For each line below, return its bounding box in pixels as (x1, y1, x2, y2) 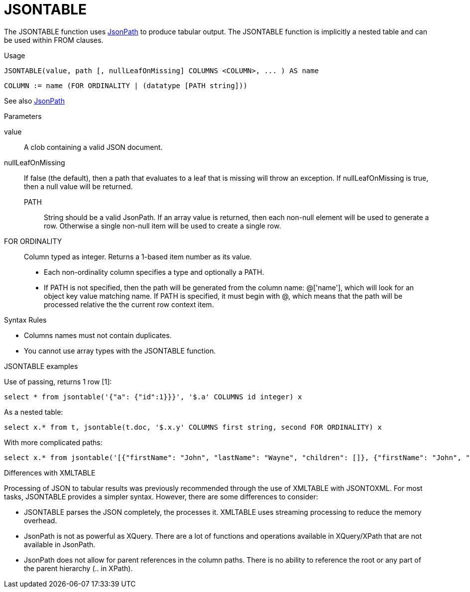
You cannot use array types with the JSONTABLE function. (24, 346, 216, 355)
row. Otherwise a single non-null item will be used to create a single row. (44, 221, 281, 230)
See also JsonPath (4, 96, 65, 105)
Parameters (4, 112, 42, 120)
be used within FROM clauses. (4, 35, 104, 44)
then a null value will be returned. (24, 182, 133, 191)
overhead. (24, 516, 57, 525)
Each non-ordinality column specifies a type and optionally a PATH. (44, 267, 264, 276)
